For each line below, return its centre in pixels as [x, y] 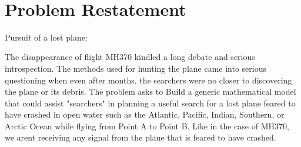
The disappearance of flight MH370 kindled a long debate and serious [130, 57]
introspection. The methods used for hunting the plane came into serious [136, 68]
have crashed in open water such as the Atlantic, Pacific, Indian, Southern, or [145, 114]
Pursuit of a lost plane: [46, 37]
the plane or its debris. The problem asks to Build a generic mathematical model [150, 91]
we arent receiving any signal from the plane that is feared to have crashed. [141, 137]
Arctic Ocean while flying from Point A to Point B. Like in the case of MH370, [147, 126]
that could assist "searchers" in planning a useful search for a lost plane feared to [150, 103]
